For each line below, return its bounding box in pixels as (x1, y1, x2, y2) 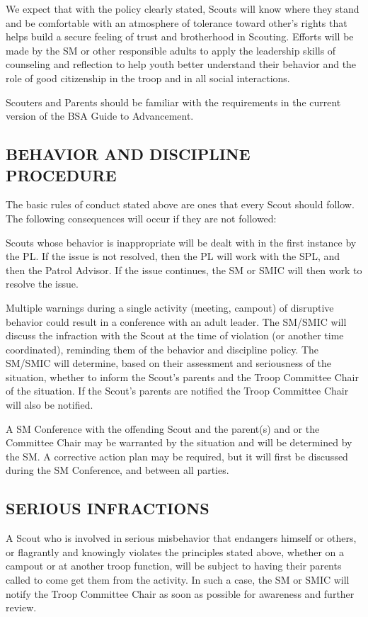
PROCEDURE (6, 164, 117, 186)
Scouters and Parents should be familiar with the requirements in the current (6, 94, 341, 109)
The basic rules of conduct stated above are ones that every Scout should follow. (6, 197, 355, 212)
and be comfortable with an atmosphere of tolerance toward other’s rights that (6, 15, 347, 30)
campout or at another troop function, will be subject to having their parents (6, 558, 342, 573)
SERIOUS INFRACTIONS (6, 497, 209, 519)
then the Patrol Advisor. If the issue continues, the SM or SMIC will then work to (6, 262, 362, 277)
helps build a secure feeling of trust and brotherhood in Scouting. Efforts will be (6, 29, 354, 44)
